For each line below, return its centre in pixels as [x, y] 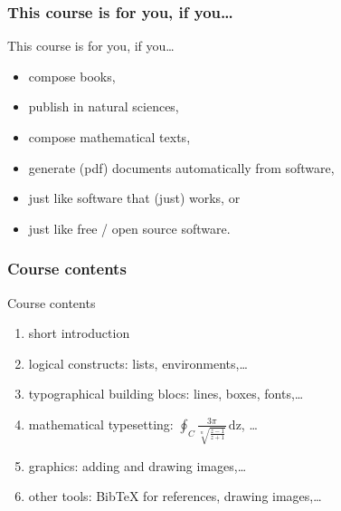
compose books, [72, 76]
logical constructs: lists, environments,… [138, 363]
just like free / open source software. [129, 228]
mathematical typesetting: [101, 424]
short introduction [79, 333]
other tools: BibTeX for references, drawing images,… [175, 496]
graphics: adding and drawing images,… [137, 465]
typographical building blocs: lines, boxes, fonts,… [166, 394]
